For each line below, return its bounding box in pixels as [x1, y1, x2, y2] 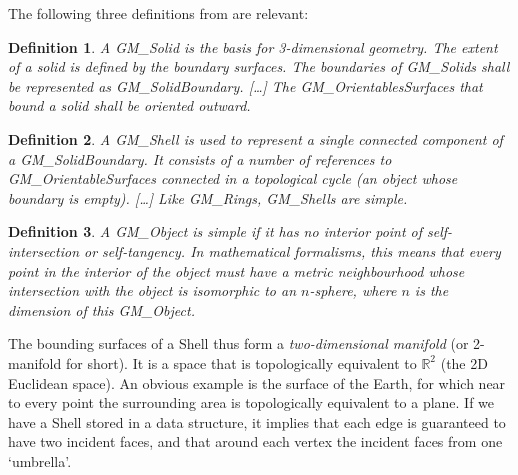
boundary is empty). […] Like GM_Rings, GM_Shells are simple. [8, 187, 408, 208]
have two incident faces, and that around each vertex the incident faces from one [8, 431, 503, 452]
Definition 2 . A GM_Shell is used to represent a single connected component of [8, 128, 503, 149]
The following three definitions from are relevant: [8, 3, 309, 23]
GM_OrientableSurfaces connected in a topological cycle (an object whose [8, 168, 458, 189]
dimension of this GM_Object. [8, 299, 195, 320]
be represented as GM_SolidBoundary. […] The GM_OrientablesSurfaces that [8, 75, 483, 96]
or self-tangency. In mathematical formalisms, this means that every [84, 240, 501, 261]
